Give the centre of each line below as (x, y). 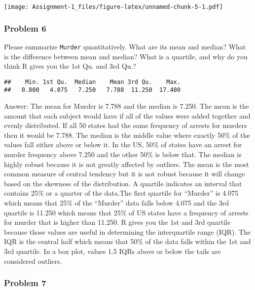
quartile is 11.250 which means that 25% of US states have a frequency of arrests (126, 212)
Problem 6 (25, 28)
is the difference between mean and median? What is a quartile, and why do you (126, 56)
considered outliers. (33, 261)
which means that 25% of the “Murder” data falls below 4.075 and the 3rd (117, 202)
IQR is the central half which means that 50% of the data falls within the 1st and (127, 241)
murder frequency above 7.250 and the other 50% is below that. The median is (123, 154)
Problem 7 (25, 283)
